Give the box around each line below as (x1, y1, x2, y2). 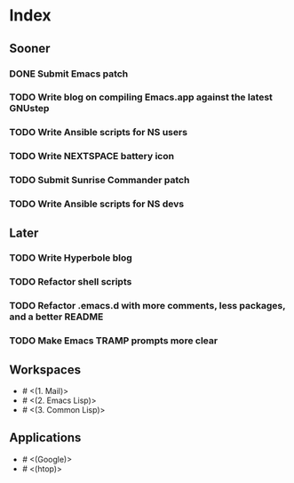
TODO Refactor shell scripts (9, 276, 132, 288)
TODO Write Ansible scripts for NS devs (9, 197, 185, 210)
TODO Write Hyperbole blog (9, 252, 133, 264)
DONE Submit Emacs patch (9, 68, 129, 80)
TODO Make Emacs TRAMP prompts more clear (9, 334, 219, 347)
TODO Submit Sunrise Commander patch (9, 174, 190, 187)
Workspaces (9, 362, 82, 377)
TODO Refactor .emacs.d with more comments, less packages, (9, 300, 286, 312)
